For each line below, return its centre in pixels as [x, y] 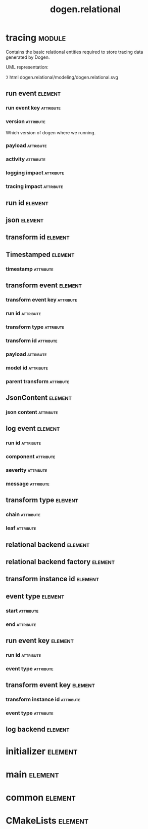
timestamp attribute [30, 269]
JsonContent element [39, 398]
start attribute [22, 611]
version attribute [26, 122]
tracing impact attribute [34, 186]
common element [41, 798]
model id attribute [27, 367]
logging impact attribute [35, 173]
